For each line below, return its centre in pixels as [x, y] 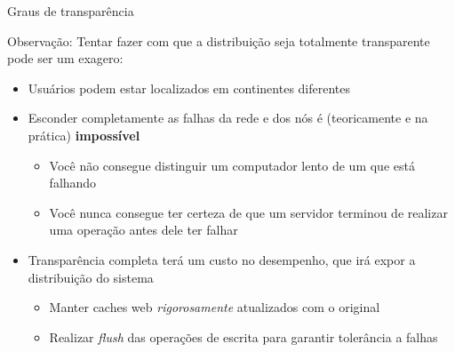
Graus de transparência [71, 11]
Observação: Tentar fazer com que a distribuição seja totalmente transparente [219, 40]
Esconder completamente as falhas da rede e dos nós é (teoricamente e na [228, 118]
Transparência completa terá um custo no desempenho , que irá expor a [222, 259]
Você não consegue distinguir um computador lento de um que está [232, 165]
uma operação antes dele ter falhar [144, 230]
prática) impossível [84, 135]
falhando [73, 183]
